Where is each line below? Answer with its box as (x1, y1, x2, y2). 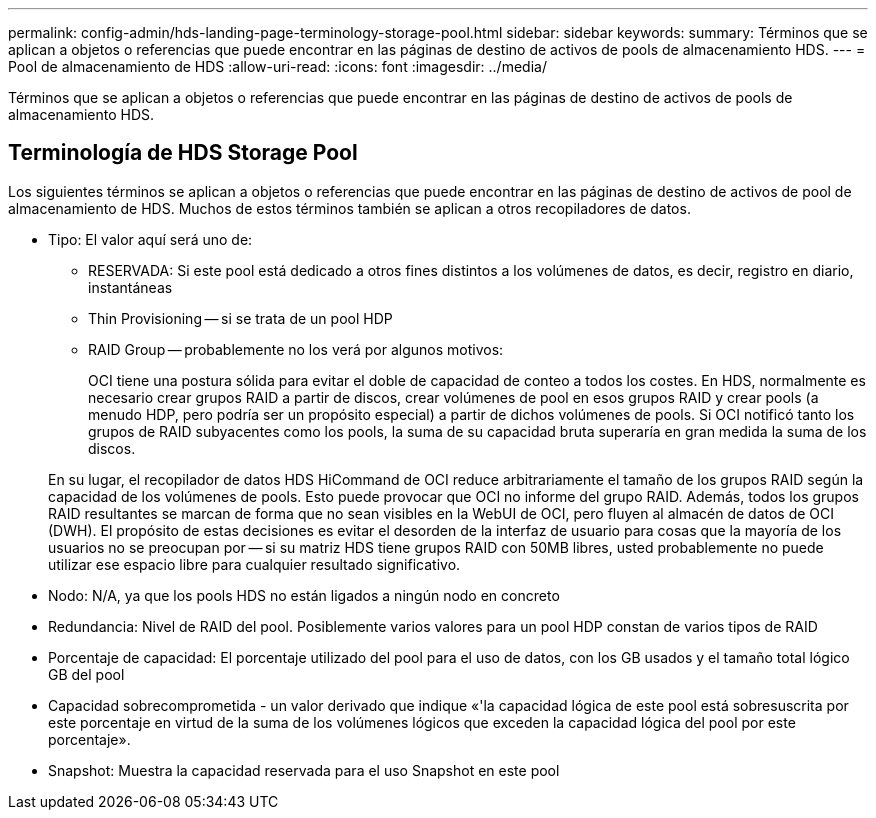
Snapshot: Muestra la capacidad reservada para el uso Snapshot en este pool (48, 761, 560, 779)
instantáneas (88, 278, 173, 296)
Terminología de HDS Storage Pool (8, 140, 358, 166)
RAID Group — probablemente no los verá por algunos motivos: (88, 340, 504, 358)
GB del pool (48, 665, 125, 683)
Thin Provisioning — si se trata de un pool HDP (88, 309, 393, 327)
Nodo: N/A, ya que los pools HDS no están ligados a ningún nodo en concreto (48, 586, 560, 604)
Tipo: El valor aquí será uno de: (48, 230, 253, 248)
